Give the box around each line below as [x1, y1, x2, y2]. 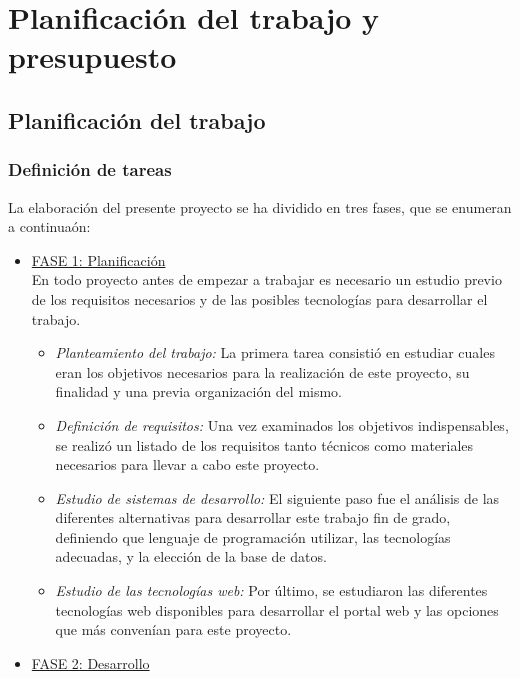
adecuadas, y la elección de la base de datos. [55, 546, 327, 567]
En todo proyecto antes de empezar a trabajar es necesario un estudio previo [31, 269, 502, 290]
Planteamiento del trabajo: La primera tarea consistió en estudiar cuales [55, 342, 495, 363]
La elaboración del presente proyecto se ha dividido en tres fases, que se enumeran [8, 196, 512, 217]
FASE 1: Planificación [31, 249, 166, 270]
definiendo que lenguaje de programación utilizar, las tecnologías [55, 526, 451, 547]
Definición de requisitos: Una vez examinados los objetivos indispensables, [55, 414, 509, 435]
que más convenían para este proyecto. [55, 619, 292, 640]
